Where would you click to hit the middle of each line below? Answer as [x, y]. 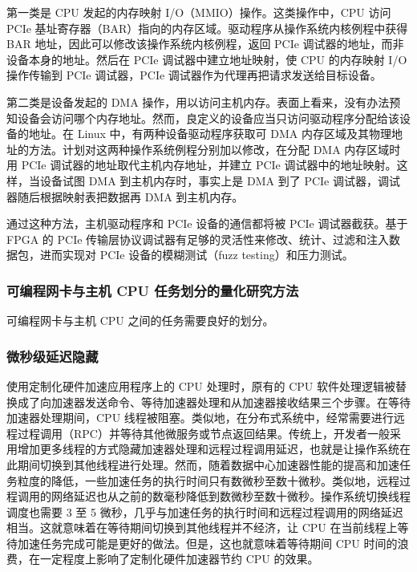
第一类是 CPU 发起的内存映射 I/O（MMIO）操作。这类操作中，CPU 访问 [199, 12]
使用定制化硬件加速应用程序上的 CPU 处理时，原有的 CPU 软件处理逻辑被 [201, 385]
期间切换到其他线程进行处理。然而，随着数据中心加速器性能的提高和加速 [208, 464]
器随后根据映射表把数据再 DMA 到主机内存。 [125, 196]
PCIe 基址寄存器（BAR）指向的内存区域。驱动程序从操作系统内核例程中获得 [207, 28]
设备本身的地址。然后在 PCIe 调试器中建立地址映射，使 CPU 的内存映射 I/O [207, 59]
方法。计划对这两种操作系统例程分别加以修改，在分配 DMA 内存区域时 [215, 149]
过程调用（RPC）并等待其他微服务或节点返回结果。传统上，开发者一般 [203, 433]
